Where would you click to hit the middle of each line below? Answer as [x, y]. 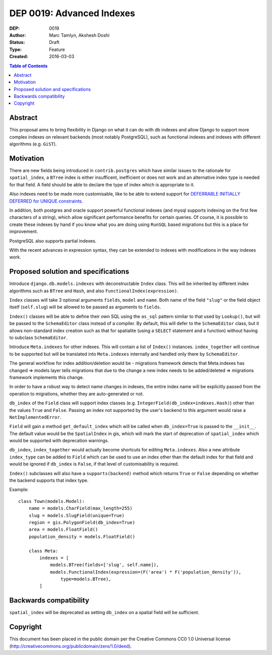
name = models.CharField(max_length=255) [81, 508]
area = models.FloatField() [63, 530]
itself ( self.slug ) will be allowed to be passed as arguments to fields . [85, 307]
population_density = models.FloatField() [82, 536]
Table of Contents [28, 66]
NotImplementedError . [35, 417]
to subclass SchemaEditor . [39, 337]
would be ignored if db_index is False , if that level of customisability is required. [94, 464]
